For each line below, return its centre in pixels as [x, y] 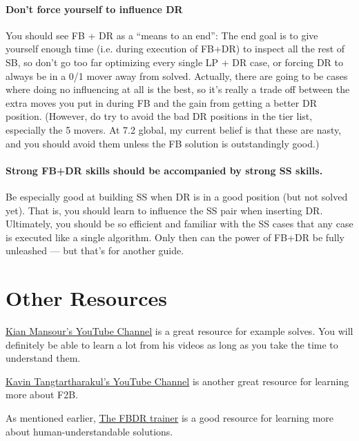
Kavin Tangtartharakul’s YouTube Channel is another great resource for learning [177, 381]
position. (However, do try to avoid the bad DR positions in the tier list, [159, 116]
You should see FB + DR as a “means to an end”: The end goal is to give [162, 35]
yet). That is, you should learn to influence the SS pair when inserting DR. [164, 210]
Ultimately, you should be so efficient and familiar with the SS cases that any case [179, 224]
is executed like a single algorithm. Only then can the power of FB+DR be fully [175, 237]
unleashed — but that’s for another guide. [95, 250]
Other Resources [87, 298]
